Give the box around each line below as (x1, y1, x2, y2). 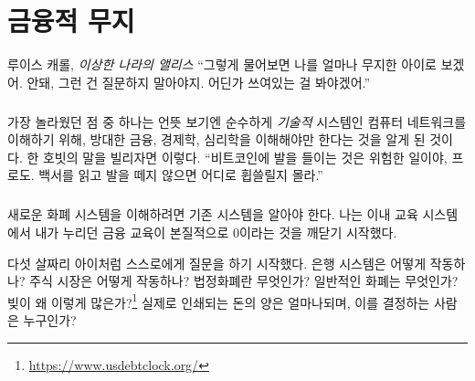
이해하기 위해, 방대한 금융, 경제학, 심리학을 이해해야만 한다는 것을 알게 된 (7, 130, 426, 149)
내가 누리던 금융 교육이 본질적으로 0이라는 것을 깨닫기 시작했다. (35, 223, 397, 242)
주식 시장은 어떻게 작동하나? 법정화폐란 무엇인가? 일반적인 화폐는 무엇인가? (29, 271, 459, 291)
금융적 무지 (7, 2, 135, 39)
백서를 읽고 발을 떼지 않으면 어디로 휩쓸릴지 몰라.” (38, 165, 323, 185)
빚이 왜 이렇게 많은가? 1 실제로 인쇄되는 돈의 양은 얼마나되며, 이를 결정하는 (7, 290, 430, 312)
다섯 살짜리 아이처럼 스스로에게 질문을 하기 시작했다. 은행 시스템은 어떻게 (7, 253, 427, 272)
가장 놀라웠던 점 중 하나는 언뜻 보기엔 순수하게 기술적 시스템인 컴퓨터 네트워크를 (7, 111, 467, 131)
